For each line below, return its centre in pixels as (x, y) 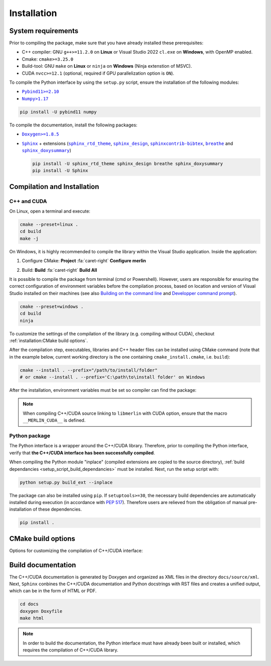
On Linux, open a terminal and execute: (50, 211)
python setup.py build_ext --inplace (66, 482)
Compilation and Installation (54, 186)
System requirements (44, 31)
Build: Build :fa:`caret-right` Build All (59, 270)
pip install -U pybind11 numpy (58, 112)
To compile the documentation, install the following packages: (73, 125)
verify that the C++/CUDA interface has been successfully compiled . (82, 453)
